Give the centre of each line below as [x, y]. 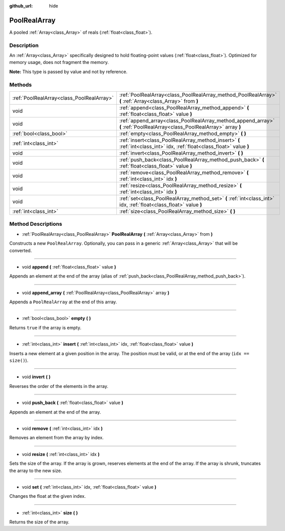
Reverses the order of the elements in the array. [59, 386]
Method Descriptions [36, 224]
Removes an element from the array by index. [57, 438]
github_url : [21, 6]
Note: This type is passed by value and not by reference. [68, 72]
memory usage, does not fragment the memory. [59, 62]
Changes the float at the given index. [48, 496]
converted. [21, 250]
